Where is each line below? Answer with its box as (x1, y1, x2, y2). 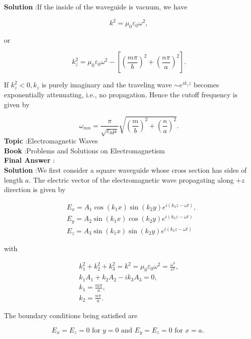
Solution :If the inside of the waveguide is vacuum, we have (4, 1, 188, 11)
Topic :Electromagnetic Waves (4, 136, 98, 146)
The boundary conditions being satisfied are (4, 310, 138, 321)
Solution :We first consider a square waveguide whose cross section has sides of (4, 165, 247, 175)
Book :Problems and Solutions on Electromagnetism (4, 145, 165, 155)
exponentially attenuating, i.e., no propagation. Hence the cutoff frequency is (4, 89, 238, 100)
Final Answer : (4, 155, 55, 165)
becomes (193, 79, 219, 90)
